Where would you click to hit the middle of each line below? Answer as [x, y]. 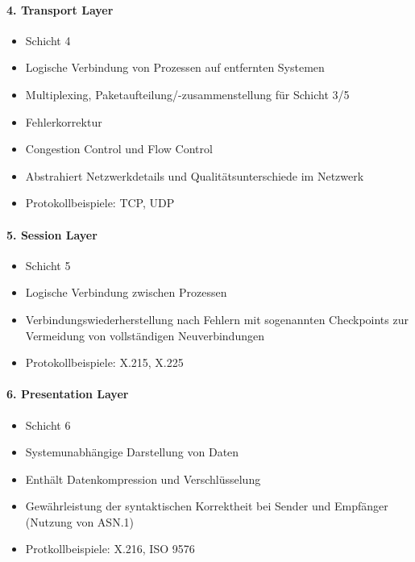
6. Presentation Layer [68, 394]
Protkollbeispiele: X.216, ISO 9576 [110, 549]
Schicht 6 [48, 425]
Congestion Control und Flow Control [119, 149]
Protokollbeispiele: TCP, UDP [100, 203]
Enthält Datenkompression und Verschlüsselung [143, 479]
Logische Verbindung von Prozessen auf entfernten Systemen [175, 67]
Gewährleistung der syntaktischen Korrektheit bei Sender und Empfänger [207, 506]
